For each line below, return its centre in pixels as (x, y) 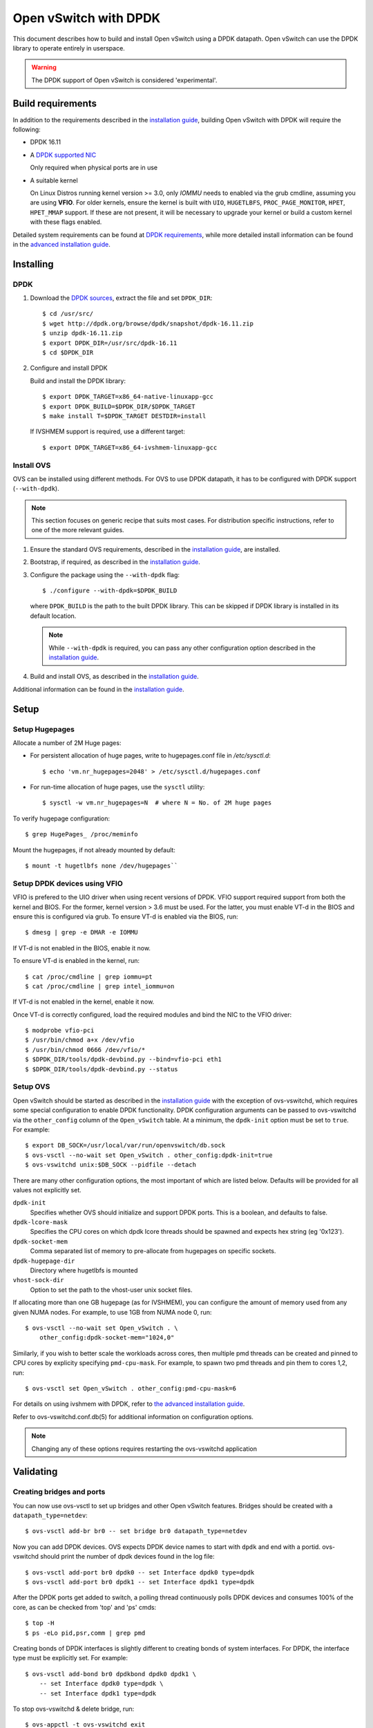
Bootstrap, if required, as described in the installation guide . (115, 562)
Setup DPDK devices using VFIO (68, 883)
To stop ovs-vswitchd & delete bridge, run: (74, 1709)
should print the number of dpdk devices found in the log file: (127, 1557)
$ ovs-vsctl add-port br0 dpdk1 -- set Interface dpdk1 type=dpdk (140, 1582)
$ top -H (40, 1623)
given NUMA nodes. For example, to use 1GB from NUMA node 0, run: (112, 1312)
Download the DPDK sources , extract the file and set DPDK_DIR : (121, 298)
